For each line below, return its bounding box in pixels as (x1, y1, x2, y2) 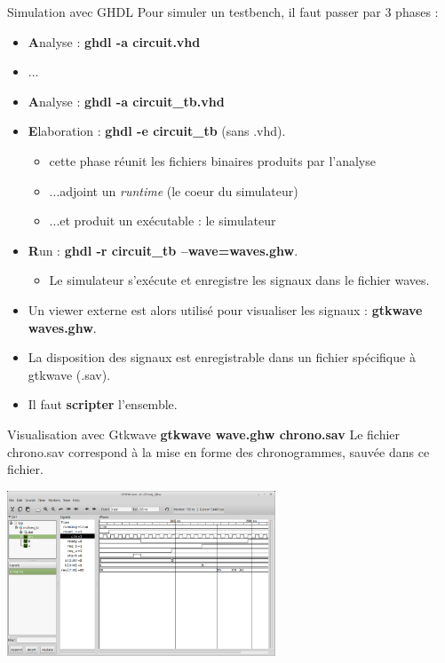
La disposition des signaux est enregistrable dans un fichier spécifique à (28, 348, 416, 367)
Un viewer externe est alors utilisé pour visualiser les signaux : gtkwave (28, 300, 423, 319)
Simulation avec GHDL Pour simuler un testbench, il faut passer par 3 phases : (7, 3, 439, 20)
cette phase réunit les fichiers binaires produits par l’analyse (49, 151, 376, 170)
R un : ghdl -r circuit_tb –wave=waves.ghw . (28, 241, 298, 259)
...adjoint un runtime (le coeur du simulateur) (49, 181, 298, 200)
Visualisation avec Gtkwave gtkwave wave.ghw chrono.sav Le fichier (7, 424, 401, 443)
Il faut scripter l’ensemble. (28, 395, 178, 414)
